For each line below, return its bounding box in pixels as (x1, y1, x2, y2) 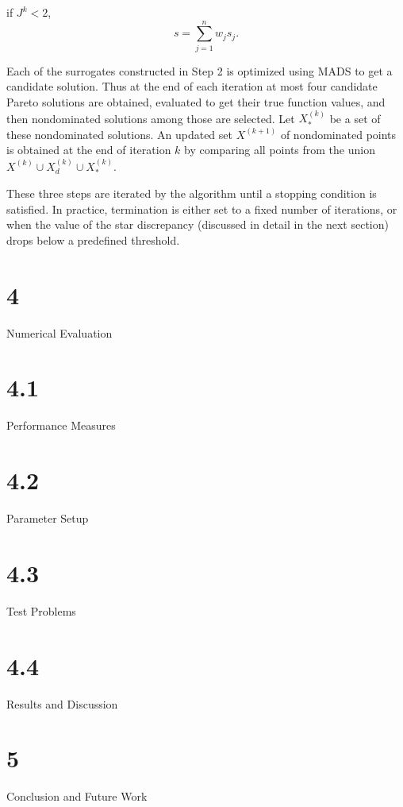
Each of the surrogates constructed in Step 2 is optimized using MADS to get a (6, 62, 393, 79)
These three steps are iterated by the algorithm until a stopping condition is (6, 185, 377, 202)
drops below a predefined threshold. (6, 231, 180, 248)
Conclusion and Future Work (6, 788, 148, 805)
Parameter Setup (6, 510, 89, 527)
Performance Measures (6, 417, 116, 434)
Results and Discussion (6, 695, 118, 712)
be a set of (329, 110, 381, 126)
